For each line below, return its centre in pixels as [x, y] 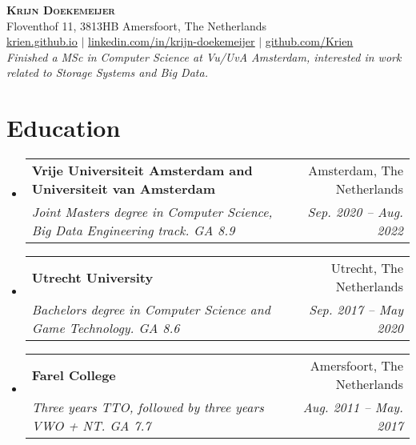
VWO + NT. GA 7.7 [91, 426]
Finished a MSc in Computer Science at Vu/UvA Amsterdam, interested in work [204, 56]
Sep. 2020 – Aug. [355, 212]
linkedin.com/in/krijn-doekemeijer [172, 41]
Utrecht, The [367, 268]
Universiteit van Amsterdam [123, 189]
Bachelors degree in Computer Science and [151, 310]
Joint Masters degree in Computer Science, [152, 212]
